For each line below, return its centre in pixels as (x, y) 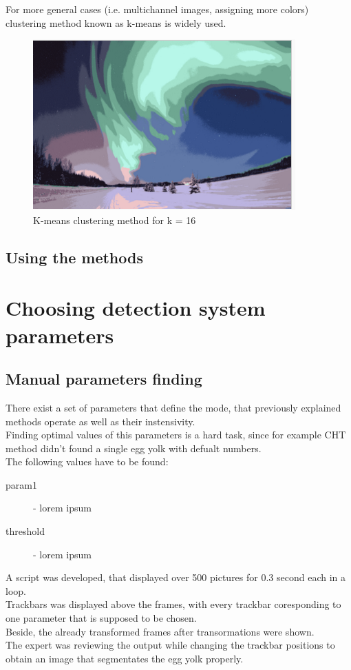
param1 (21, 484)
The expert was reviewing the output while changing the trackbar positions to (170, 645)
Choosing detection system (136, 308)
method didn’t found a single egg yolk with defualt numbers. (134, 448)
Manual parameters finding (104, 379)
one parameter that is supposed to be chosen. (101, 618)
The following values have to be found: (87, 461)
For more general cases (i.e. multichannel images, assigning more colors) (157, 9)
